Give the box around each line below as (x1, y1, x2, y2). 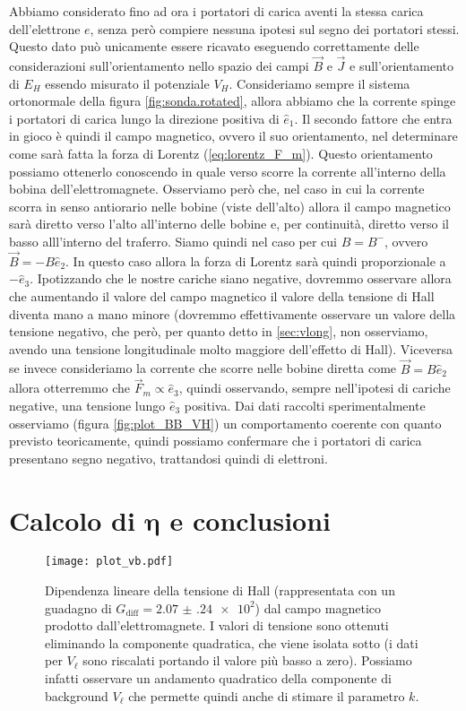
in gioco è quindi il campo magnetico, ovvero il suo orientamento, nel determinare (9, 126, 458, 145)
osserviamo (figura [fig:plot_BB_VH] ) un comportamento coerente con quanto (9, 413, 442, 432)
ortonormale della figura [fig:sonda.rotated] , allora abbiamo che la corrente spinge (9, 91, 456, 110)
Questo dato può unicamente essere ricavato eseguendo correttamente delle (9, 37, 419, 56)
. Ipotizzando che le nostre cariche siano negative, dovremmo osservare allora (30, 269, 452, 288)
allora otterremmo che (9, 378, 131, 397)
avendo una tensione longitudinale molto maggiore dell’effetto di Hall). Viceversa (9, 339, 453, 358)
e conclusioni (169, 501, 332, 538)
